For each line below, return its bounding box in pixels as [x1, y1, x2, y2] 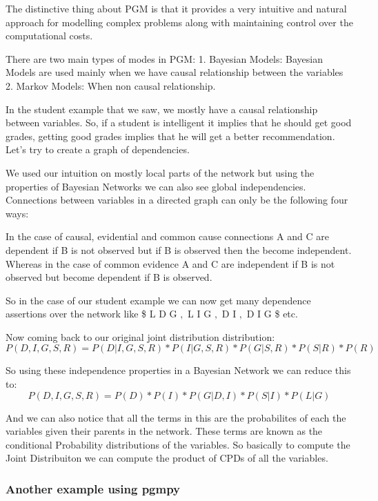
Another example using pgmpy [6, 480, 181, 497]
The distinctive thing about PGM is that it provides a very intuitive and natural [6, 1, 347, 15]
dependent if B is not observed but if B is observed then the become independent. [6, 242, 352, 257]
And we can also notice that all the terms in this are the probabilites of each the [6, 410, 346, 424]
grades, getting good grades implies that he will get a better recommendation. [6, 128, 335, 143]
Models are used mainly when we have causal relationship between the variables [6, 65, 344, 79]
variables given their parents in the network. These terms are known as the [6, 424, 323, 438]
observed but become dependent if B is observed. [6, 270, 212, 284]
